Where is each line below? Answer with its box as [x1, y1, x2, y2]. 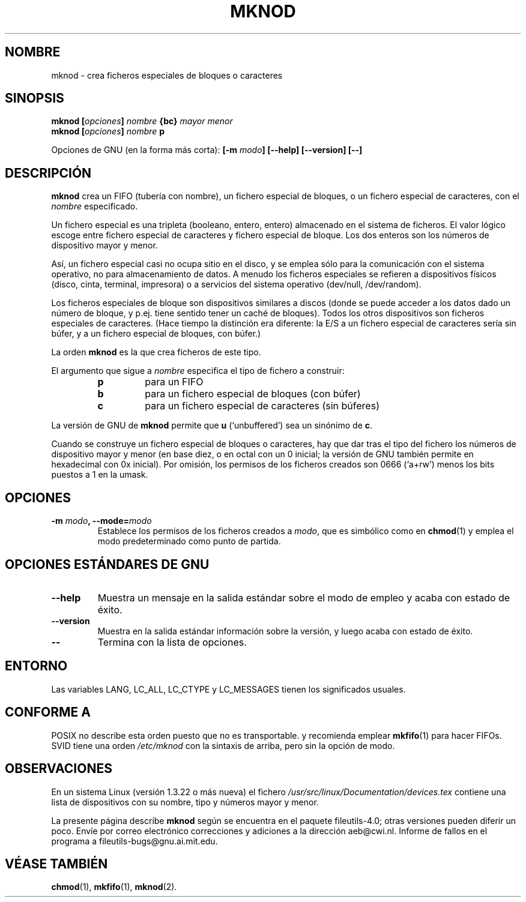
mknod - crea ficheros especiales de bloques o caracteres [51, 70, 283, 80]
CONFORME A [5, 705, 91, 720]
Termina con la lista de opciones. [97, 636, 247, 648]
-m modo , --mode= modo [51, 516, 152, 526]
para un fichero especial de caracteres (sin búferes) [145, 400, 379, 412]
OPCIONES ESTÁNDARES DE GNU [5, 556, 210, 572]
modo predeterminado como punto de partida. [97, 536, 281, 547]
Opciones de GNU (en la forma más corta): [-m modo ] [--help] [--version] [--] [51, 145, 363, 155]
